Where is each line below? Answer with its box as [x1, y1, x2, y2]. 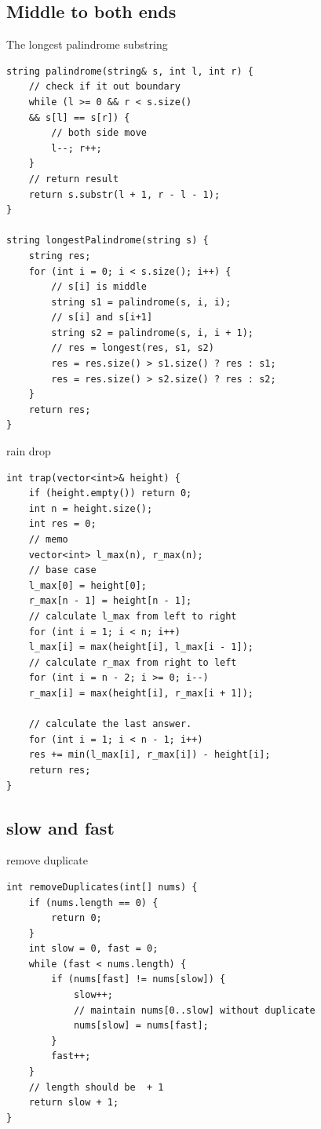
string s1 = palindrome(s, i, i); [51, 296, 232, 308]
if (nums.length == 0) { [28, 897, 159, 908]
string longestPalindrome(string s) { [6, 235, 209, 247]
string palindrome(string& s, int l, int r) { [6, 65, 254, 77]
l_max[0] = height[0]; [28, 579, 147, 591]
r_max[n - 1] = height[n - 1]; [28, 595, 192, 607]
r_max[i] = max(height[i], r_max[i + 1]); [28, 687, 254, 699]
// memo [28, 534, 68, 546]
